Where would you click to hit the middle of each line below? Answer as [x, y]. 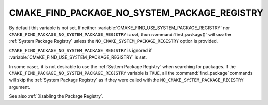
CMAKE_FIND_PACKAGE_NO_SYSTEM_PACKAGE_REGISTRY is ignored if [80, 50]
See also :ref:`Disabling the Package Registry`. [56, 96]
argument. [20, 87]
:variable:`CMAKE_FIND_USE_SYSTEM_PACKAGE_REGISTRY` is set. [78, 57]
